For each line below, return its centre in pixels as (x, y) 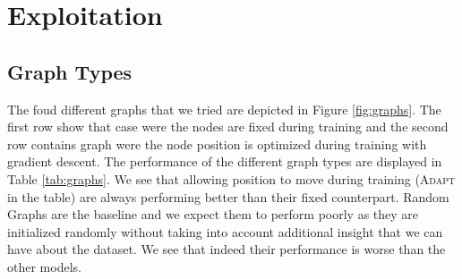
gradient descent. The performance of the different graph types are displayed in (225, 161)
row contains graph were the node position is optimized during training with (217, 144)
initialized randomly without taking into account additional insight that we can (225, 231)
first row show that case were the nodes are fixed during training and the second (228, 127)
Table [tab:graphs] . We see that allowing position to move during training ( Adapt (231, 178)
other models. (44, 266)
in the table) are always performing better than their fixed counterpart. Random (228, 196)
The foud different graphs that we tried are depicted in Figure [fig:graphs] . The (224, 109)
